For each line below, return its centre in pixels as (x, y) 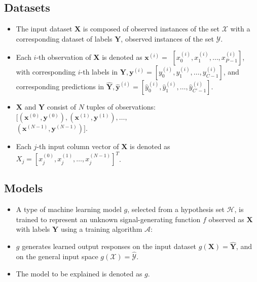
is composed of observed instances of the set (151, 29)
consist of (62, 107)
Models (24, 188)
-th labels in (99, 72)
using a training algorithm (101, 229)
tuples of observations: (121, 107)
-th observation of (64, 57)
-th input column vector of (78, 146)
